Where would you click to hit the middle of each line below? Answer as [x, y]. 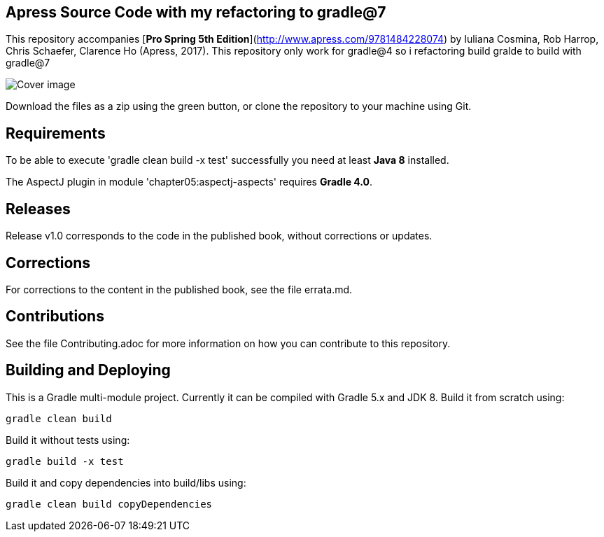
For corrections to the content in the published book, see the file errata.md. [179, 289]
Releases [38, 209]
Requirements [56, 133]
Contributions [55, 316]
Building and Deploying [88, 370]
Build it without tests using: [68, 440]
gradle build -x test [65, 461]
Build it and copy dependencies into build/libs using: [126, 482]
